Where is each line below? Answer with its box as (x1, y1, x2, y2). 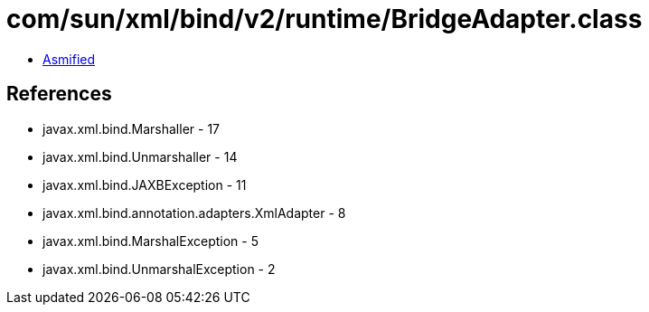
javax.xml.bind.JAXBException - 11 (42, 176, 247, 193)
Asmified (42, 51, 96, 67)
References (6, 82, 112, 106)
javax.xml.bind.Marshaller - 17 (42, 120, 221, 137)
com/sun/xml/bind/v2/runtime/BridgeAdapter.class (6, 4, 643, 34)
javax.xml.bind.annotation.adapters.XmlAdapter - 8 (42, 204, 346, 221)
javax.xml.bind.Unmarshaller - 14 (42, 148, 238, 165)
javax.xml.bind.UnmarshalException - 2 (42, 260, 276, 277)
